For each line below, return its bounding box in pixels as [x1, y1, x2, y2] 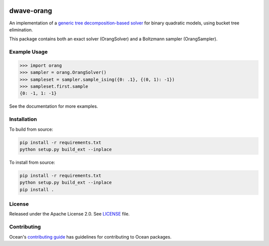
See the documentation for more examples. [9, 103, 98, 109]
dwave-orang [9, 6, 52, 15]
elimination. [9, 26, 33, 32]
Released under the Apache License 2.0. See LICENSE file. [9, 211, 130, 217]
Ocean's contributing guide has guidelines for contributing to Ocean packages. [9, 234, 172, 240]
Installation [9, 116, 37, 123]
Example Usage [9, 48, 48, 55]
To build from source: [9, 126, 53, 132]
